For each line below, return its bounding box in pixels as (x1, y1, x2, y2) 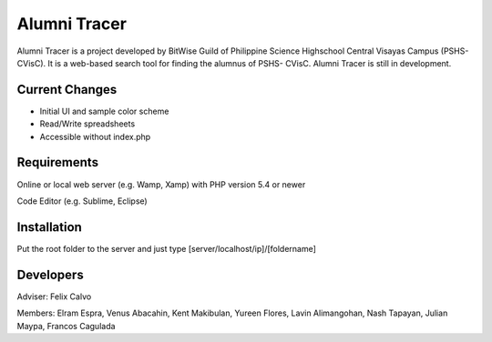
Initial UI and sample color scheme (39, 106, 169, 116)
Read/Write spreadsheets (39, 118, 136, 129)
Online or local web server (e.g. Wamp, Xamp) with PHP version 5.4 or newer (16, 178, 306, 190)
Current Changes (16, 82, 118, 97)
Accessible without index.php (39, 131, 151, 142)
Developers (16, 267, 84, 282)
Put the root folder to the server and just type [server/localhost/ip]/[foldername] (16, 243, 316, 254)
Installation (16, 219, 82, 235)
